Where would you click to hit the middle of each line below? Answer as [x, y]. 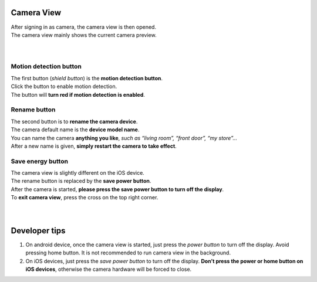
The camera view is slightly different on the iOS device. [78, 173]
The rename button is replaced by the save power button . [81, 181]
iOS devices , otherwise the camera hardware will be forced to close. [109, 269]
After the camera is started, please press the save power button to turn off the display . [117, 189]
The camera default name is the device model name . [75, 130]
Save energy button [40, 161]
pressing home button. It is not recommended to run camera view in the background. [128, 253]
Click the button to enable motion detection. [64, 86]
